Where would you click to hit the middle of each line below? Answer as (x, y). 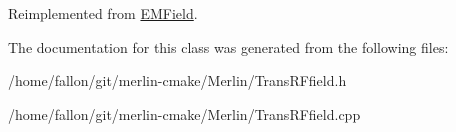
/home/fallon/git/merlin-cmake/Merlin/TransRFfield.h (177, 80)
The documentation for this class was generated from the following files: (228, 46)
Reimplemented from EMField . (103, 13)
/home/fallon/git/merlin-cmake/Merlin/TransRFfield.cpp (184, 113)
